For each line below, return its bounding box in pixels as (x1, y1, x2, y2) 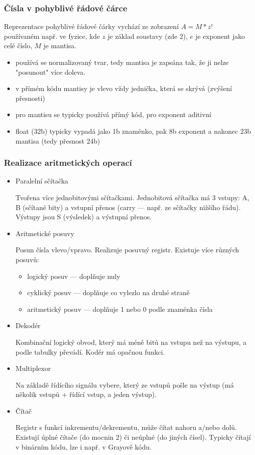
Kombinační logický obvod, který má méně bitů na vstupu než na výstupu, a (15, 336, 247, 347)
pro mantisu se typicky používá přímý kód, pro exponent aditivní (15, 109, 211, 120)
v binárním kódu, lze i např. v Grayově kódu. (15, 441, 152, 452)
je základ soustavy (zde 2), (107, 30, 188, 41)
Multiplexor (15, 363, 51, 373)
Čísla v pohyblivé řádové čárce (4, 1, 127, 14)
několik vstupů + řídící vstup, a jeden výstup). (15, 389, 157, 399)
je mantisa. (43, 40, 76, 51)
